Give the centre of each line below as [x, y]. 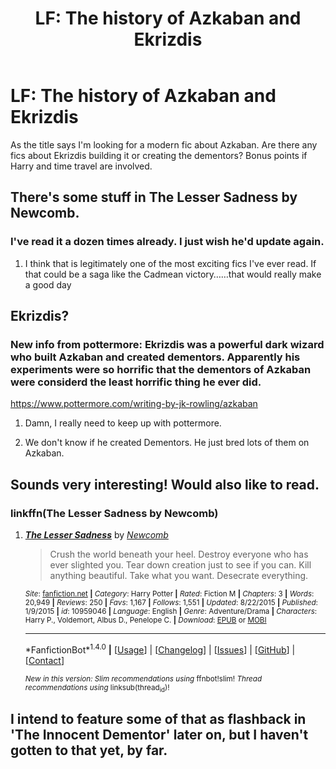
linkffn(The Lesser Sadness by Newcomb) [114, 513]
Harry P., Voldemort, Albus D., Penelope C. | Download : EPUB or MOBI [145, 620]
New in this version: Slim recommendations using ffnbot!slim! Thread [143, 678]
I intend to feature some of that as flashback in [158, 719]
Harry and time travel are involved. [81, 166]
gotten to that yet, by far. [89, 750]
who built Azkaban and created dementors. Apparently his [155, 357]
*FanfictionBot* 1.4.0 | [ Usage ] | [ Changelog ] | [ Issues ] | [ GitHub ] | [160, 649]
